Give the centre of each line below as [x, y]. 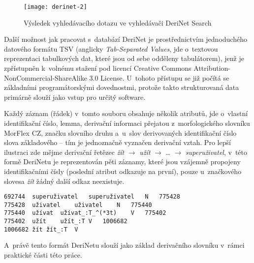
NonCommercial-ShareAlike [46, 77]
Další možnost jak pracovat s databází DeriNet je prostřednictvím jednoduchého [126, 39]
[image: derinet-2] [55, 7]
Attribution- [212, 68]
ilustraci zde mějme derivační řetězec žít [64, 152]
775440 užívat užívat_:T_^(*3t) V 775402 [85, 213]
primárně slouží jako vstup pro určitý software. [75, 97]
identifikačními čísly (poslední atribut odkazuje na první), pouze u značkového [123, 171]
